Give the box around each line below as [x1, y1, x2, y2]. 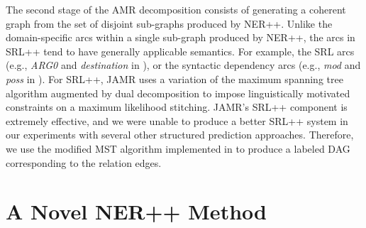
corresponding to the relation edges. [6, 155, 162, 170]
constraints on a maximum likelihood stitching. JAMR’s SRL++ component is [6, 99, 348, 114]
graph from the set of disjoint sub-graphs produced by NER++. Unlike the [6, 16, 333, 31]
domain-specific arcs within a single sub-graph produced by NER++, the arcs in [6, 30, 355, 45]
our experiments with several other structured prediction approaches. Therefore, [6, 127, 354, 142]
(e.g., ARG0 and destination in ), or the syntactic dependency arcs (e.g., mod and [6, 58, 361, 72]
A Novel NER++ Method [6, 197, 267, 226]
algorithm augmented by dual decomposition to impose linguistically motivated [6, 85, 350, 100]
